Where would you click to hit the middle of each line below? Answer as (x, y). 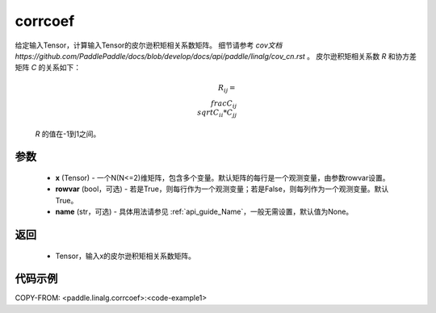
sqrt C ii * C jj (217, 113)
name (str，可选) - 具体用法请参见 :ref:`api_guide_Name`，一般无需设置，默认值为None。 (204, 212)
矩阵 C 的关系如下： (48, 68)
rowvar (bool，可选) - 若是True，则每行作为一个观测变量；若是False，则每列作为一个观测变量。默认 (222, 189)
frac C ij (224, 105)
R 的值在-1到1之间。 (68, 134)
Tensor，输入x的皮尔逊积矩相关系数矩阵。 (126, 256)
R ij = (227, 89)
